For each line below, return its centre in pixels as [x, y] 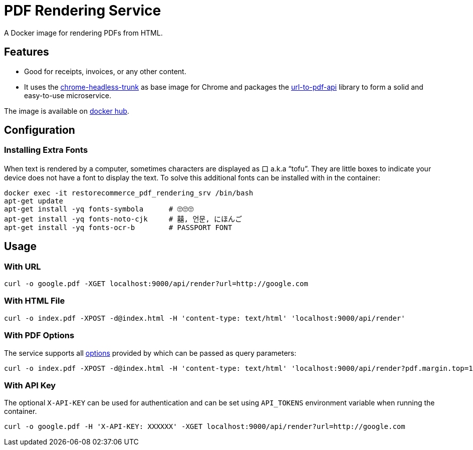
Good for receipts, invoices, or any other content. [105, 71]
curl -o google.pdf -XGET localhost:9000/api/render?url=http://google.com [156, 284]
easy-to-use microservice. [68, 95]
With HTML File [35, 301]
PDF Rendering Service [83, 11]
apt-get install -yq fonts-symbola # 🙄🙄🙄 [99, 209]
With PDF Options [39, 335]
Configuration [40, 130]
